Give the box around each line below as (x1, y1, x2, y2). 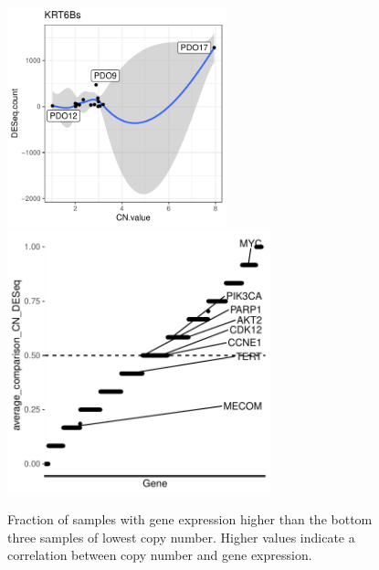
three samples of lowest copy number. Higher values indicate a (7, 527, 355, 546)
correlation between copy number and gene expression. (7, 545, 312, 565)
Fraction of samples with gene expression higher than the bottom (7, 510, 373, 529)
